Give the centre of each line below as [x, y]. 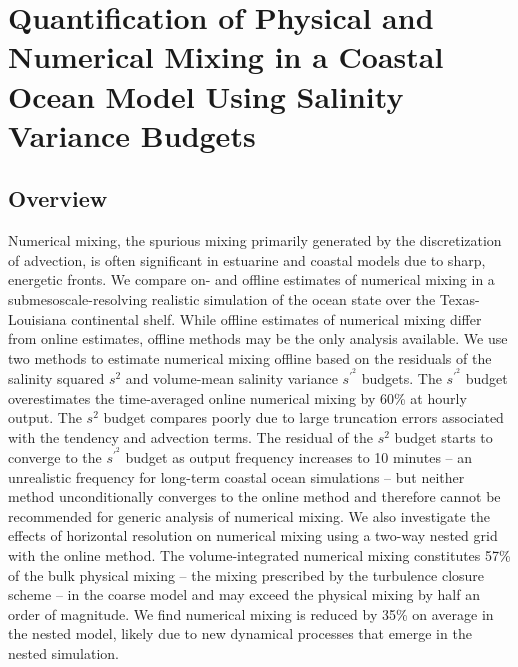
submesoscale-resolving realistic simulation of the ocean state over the [222, 298]
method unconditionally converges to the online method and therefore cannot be [254, 496]
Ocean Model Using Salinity [206, 95]
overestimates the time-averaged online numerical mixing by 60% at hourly [237, 397]
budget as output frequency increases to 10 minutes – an [299, 456]
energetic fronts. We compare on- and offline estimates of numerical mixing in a [251, 279]
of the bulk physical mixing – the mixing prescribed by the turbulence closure [246, 574]
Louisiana [37, 318]
